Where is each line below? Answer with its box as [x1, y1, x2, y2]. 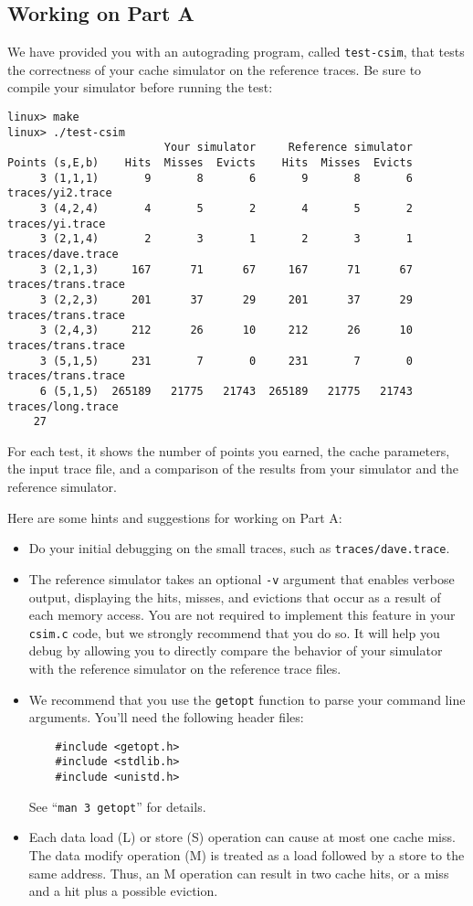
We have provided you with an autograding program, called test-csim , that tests [7, 42, 465, 61]
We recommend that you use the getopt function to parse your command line [28, 689, 466, 709]
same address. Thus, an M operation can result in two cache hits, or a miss [28, 863, 449, 882]
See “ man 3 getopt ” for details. [28, 796, 206, 815]
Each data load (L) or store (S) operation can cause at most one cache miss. [28, 827, 456, 847]
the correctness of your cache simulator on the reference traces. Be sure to [7, 59, 422, 79]
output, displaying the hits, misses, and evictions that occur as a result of [28, 587, 441, 606]
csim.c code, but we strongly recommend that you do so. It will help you [28, 623, 440, 642]
